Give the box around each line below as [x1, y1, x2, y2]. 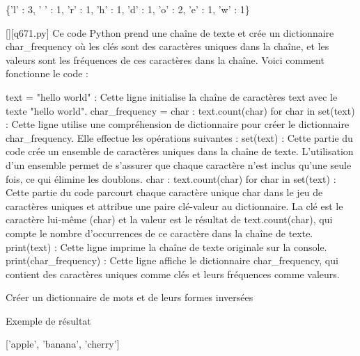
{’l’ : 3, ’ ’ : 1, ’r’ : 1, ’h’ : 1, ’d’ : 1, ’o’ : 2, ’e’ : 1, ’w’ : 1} [6, 2, 250, 16]
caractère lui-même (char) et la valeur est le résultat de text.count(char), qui [6, 212, 333, 227]
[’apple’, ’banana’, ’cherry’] [6, 337, 120, 351]
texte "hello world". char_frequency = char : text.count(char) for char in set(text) [6, 103, 355, 118]
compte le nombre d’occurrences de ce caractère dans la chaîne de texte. [6, 225, 313, 240]
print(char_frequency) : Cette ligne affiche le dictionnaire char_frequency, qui [6, 253, 338, 268]
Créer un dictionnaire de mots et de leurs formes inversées [6, 290, 253, 305]
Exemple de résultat [6, 313, 91, 327]
